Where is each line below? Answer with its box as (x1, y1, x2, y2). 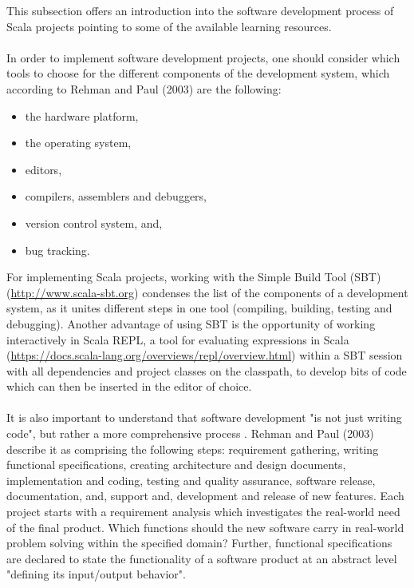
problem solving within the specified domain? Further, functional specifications (6, 534, 392, 551)
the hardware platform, (25, 107, 139, 124)
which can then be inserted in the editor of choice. (6, 378, 252, 395)
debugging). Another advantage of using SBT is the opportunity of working (6, 315, 376, 332)
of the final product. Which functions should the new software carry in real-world (6, 518, 404, 535)
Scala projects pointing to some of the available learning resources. (6, 18, 332, 34)
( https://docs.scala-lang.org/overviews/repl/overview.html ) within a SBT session (6, 347, 403, 364)
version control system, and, (25, 214, 163, 231)
